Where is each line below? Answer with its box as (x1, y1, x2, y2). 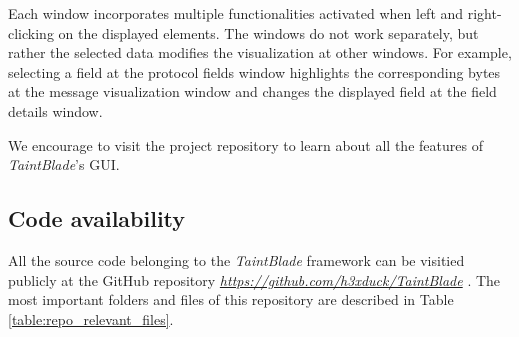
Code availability (8, 203, 186, 234)
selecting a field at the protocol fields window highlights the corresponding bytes (8, 61, 501, 82)
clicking (8, 22, 54, 43)
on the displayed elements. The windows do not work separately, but (58, 22, 479, 43)
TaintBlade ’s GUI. (8, 154, 120, 175)
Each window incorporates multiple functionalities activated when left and (8, 3, 464, 23)
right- (467, 3, 502, 23)
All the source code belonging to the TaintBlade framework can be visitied (8, 249, 465, 270)
